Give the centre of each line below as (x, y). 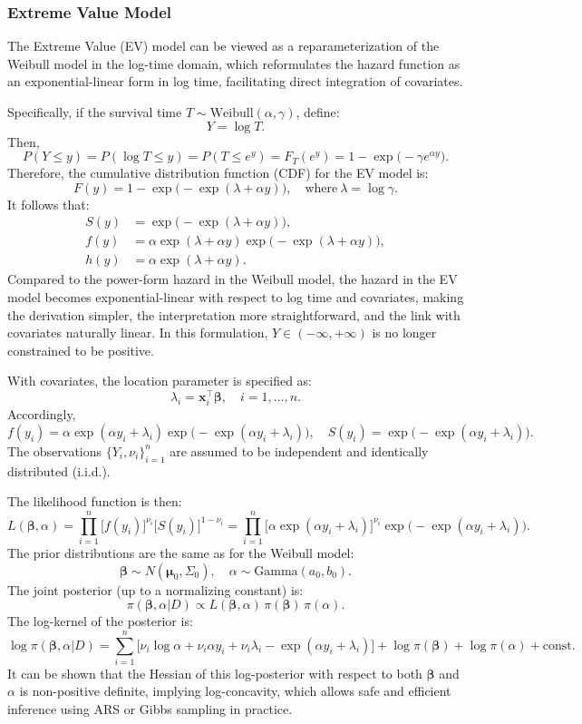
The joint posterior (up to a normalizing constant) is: (155, 589)
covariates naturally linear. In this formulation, (138, 333)
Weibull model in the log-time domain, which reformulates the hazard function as (234, 63)
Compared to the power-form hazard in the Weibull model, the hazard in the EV (233, 279)
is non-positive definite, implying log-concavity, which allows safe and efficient (235, 691)
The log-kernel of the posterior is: (100, 621)
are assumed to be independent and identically (299, 450)
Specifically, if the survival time (95, 112)
